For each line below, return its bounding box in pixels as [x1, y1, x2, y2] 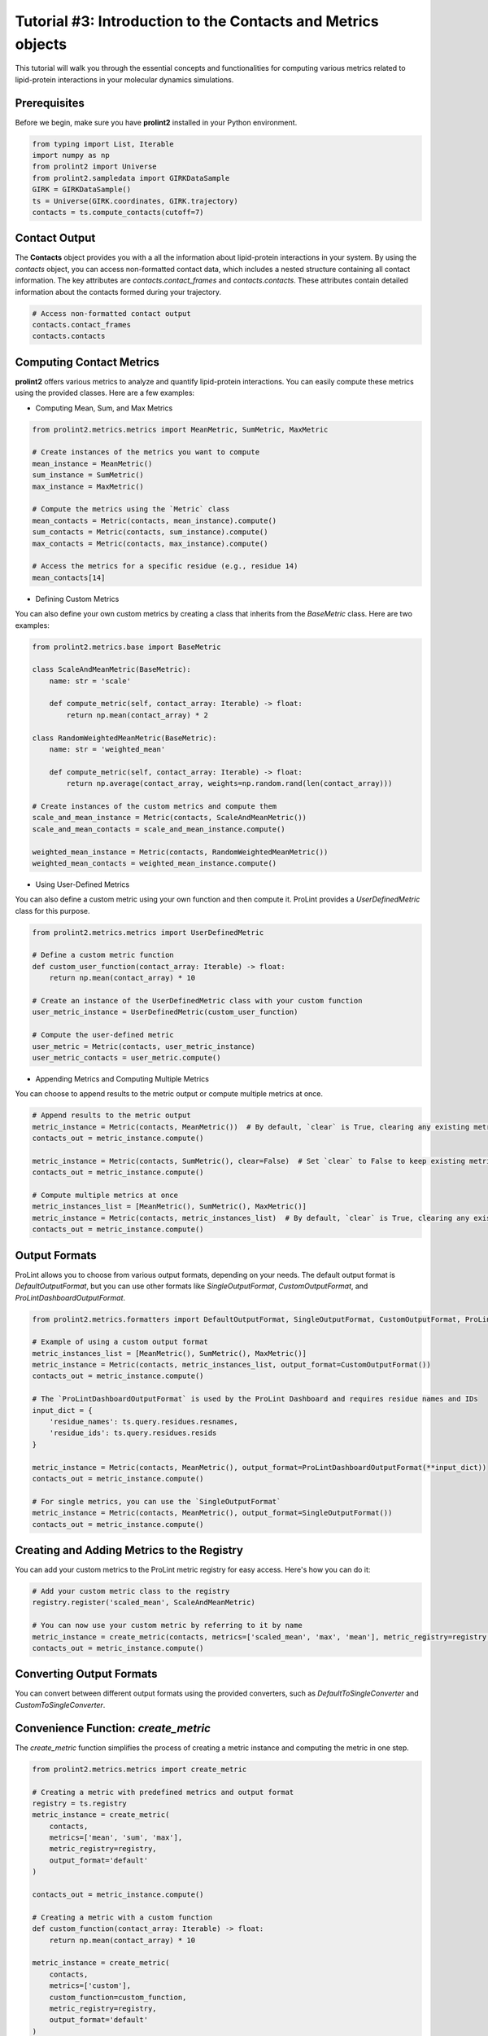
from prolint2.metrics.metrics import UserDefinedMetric [32, 928, 264, 937]
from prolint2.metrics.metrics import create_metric [32, 1764, 247, 1774]
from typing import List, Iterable [32, 139, 174, 148]
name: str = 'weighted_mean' [49, 745, 166, 754]
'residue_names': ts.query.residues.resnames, [49, 1417, 239, 1427]
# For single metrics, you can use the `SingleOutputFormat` [32, 1497, 281, 1506]
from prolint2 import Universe [32, 162, 158, 171]
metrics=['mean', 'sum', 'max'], [49, 1833, 183, 1842]
